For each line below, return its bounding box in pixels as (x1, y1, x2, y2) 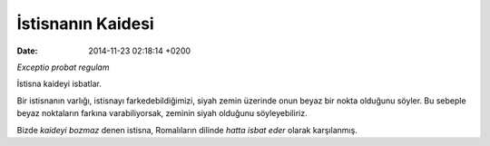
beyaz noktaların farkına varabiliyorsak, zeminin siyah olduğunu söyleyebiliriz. (16, 108, 308, 119)
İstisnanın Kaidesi (16, 14, 154, 34)
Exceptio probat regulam (16, 62, 110, 73)
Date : (16, 45, 38, 56)
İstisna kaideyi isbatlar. (16, 78, 102, 90)
